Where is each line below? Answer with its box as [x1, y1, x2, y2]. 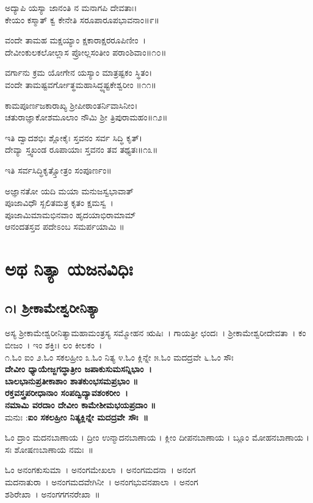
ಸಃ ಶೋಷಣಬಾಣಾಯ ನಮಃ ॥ [5, 442, 94, 455]
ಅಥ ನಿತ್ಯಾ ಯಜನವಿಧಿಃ [5, 256, 133, 281]
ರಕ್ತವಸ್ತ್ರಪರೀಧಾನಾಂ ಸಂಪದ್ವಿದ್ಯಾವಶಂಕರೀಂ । [5, 386, 128, 399]
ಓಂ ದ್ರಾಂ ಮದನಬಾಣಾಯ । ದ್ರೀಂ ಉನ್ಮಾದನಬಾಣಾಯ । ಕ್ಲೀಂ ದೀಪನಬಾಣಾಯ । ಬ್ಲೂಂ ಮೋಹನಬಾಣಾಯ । [5, 431, 309, 444]
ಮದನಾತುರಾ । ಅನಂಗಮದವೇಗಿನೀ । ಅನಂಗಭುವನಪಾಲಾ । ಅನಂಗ [5, 475, 198, 488]
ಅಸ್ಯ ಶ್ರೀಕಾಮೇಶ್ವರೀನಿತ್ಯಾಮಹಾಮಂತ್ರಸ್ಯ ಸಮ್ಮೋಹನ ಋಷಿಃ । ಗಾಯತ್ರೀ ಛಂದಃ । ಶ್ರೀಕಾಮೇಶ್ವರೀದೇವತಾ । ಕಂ [5, 326, 306, 339]
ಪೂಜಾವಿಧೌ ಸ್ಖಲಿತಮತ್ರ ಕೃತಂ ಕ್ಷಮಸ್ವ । [5, 196, 113, 209]
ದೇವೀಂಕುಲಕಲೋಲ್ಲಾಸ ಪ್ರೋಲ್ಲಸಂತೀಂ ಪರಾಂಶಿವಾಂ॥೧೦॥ [5, 45, 167, 58]
